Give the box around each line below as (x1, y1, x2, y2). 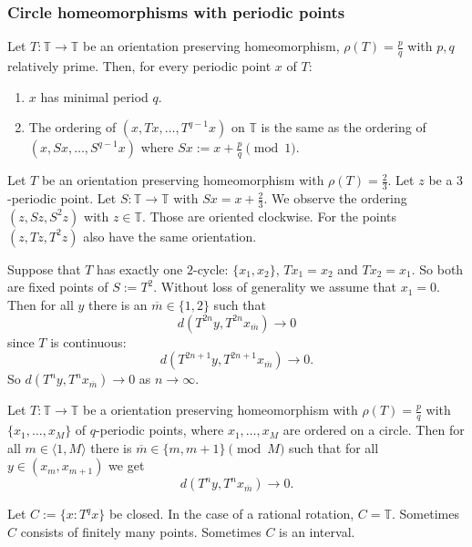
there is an (87, 295, 148, 315)
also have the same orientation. (83, 226, 257, 245)
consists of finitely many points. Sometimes (20, 521, 262, 541)
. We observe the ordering (263, 189, 407, 208)
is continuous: (50, 332, 127, 351)
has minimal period (40, 87, 149, 106)
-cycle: (192, 259, 229, 278)
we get (108, 456, 145, 475)
